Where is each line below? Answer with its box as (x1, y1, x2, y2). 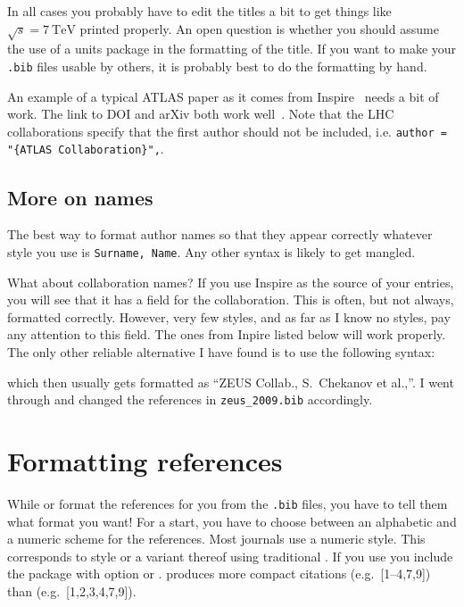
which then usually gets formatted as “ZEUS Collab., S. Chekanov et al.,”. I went (7, 372, 454, 391)
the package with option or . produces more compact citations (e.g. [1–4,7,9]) (7, 564, 431, 583)
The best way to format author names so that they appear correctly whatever (7, 225, 433, 244)
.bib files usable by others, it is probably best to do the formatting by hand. (7, 56, 427, 75)
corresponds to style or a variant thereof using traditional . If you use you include (7, 546, 453, 565)
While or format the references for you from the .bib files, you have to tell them (7, 494, 448, 512)
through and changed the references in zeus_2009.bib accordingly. (7, 390, 373, 409)
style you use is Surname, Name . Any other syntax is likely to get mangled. (7, 242, 416, 261)
